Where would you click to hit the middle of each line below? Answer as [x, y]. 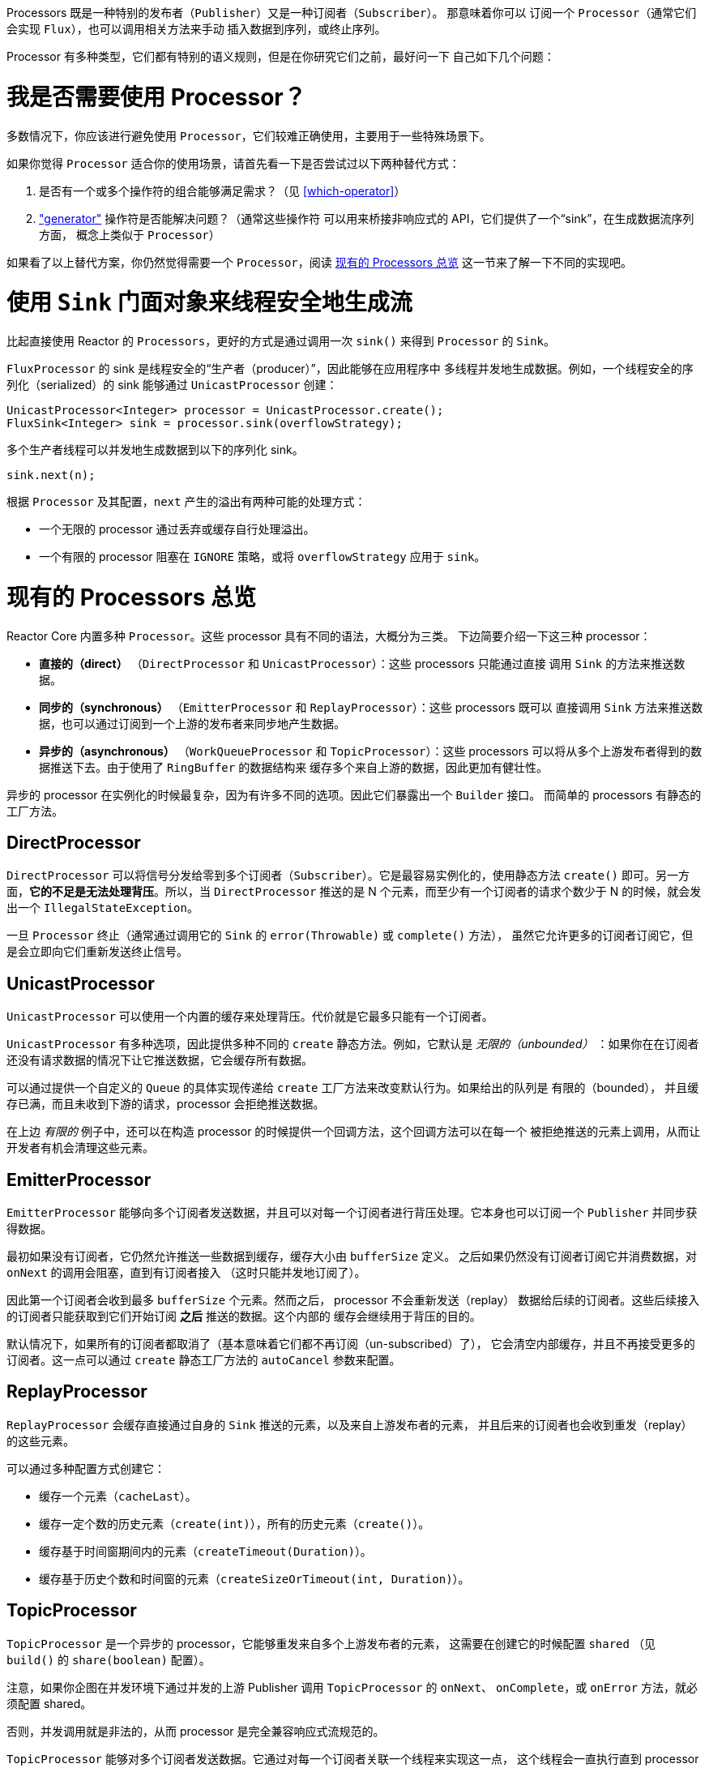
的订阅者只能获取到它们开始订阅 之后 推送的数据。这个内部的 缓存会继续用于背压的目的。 [244, 1316]
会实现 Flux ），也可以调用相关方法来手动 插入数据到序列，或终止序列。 [196, 29]
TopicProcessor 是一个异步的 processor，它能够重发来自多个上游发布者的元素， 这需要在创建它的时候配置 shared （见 [331, 1643]
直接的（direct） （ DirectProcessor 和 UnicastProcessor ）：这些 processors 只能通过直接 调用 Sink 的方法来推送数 [362, 663]
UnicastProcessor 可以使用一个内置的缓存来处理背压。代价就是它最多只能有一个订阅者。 [250, 1017]
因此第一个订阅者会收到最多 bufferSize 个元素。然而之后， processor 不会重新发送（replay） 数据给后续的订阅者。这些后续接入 [353, 1300]
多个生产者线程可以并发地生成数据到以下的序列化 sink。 [155, 449]
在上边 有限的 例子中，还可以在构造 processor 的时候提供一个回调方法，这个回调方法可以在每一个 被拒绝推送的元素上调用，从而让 [354, 1132]
